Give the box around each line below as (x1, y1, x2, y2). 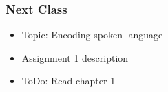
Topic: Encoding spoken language (21, 27, 163, 42)
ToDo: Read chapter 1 (21, 73, 116, 88)
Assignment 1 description (21, 50, 129, 65)
